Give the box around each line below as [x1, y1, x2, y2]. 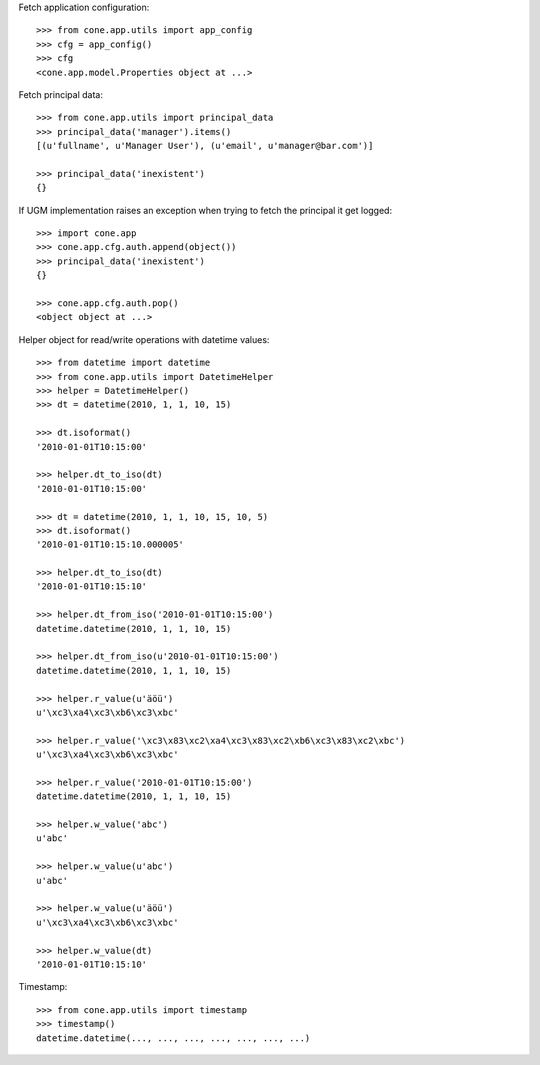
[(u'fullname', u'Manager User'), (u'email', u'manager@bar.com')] [36, 140, 374, 152]
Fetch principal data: [18, 88, 104, 100]
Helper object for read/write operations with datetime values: [18, 333, 270, 345]
